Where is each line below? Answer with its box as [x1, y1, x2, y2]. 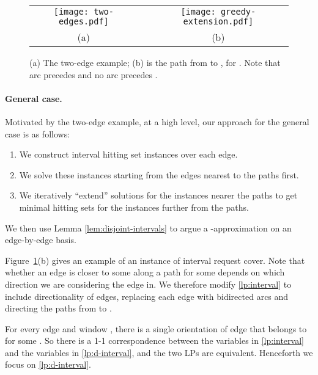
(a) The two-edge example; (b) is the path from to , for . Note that [29, 56, 281, 68]
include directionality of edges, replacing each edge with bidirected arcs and [5, 289, 289, 302]
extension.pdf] [183, 16, 254, 26]
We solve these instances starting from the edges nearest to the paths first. [19, 168, 299, 181]
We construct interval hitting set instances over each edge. [19, 148, 238, 161]
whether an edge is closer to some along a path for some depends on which [5, 266, 285, 279]
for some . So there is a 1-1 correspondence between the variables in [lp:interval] [5, 334, 304, 347]
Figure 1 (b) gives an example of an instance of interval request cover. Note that [5, 253, 305, 266]
